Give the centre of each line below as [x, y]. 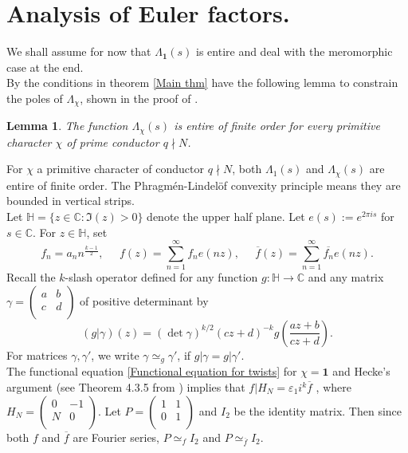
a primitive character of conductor [120, 169]
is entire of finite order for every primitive [277, 126]
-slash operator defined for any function [161, 277]
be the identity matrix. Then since [318, 410]
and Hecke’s [361, 371]
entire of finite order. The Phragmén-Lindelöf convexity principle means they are [204, 185]
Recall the [31, 277]
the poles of [35, 98]
